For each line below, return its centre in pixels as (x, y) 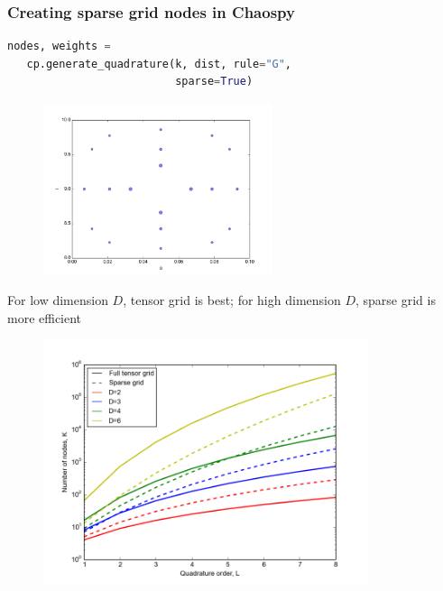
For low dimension (58, 300)
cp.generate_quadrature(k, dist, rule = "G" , (159, 64)
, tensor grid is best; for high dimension (232, 300)
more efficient (45, 317)
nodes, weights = (59, 46)
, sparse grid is (396, 300)
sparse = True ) (214, 82)
